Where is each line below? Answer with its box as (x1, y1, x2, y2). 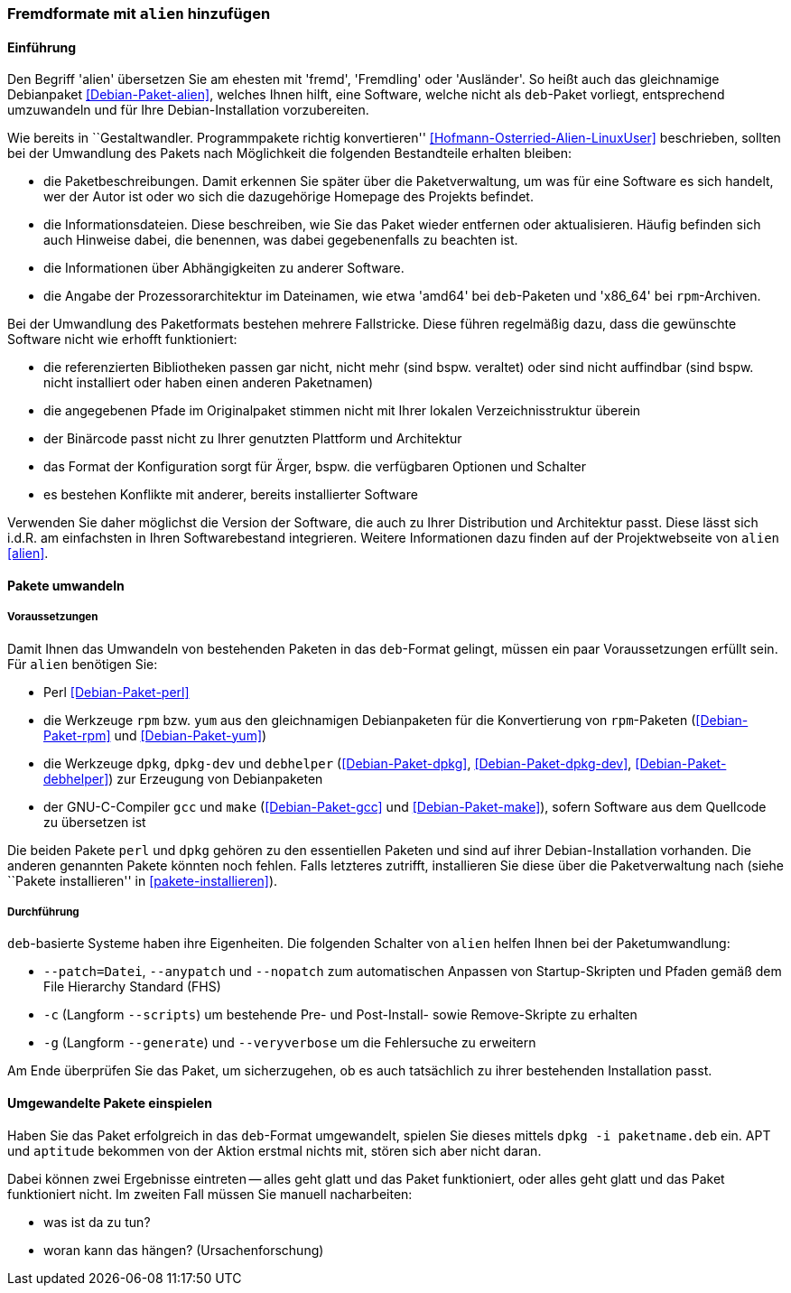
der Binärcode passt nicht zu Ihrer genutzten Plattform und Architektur (43, 431, 462, 447)
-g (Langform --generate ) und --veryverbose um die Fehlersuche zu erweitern (43, 1035, 536, 1051)
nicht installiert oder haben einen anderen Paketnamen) (43, 375, 374, 391)
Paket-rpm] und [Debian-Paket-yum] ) (43, 727, 267, 743)
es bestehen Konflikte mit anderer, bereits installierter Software (43, 487, 418, 503)
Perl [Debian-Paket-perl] (43, 684, 190, 700)
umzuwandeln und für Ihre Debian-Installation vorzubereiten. (7, 102, 369, 118)
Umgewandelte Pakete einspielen (7, 1095, 212, 1111)
